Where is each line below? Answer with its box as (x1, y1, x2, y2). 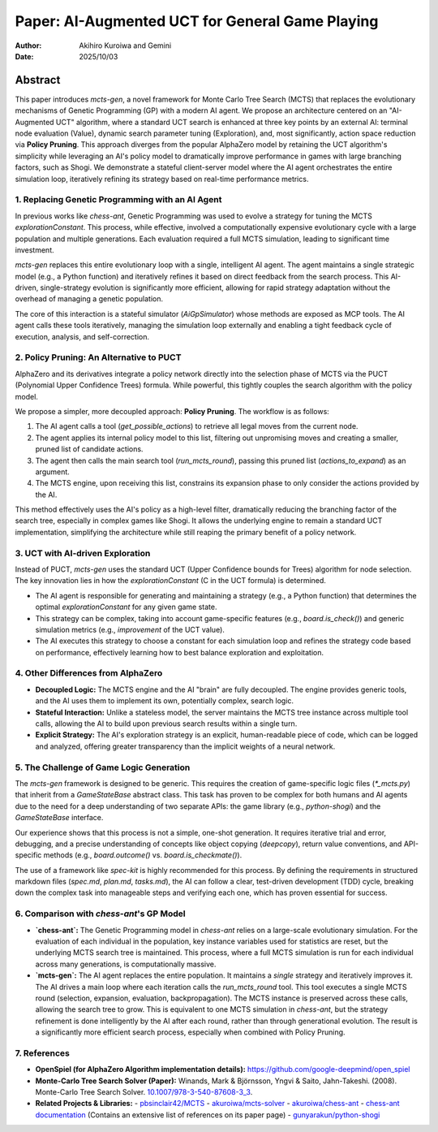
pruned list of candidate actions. (35, 444, 144, 454)
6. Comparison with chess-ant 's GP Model (15, 908, 186, 919)
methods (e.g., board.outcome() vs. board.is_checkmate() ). (43, 850, 243, 860)
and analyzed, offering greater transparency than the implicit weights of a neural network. (35, 741, 336, 751)
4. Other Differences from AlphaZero (15, 668, 163, 679)
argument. (35, 467, 71, 477)
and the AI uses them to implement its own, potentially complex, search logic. (35, 696, 294, 706)
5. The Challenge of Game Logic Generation (15, 762, 191, 773)
